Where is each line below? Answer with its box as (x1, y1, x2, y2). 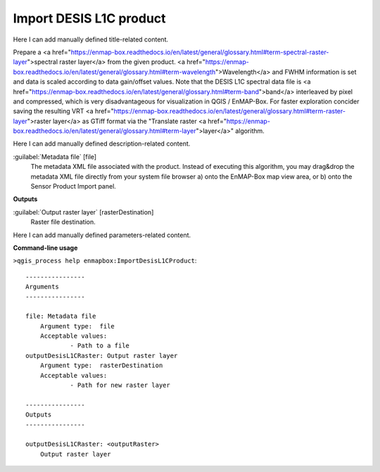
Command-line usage (13, 243, 78, 252)
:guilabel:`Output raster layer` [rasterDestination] (13, 208, 154, 216)
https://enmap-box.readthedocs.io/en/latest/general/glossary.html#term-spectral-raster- (70, 48, 329, 56)
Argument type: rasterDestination (39, 362, 163, 369)
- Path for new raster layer (70, 381, 170, 390)
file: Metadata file (25, 312, 96, 320)
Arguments (25, 283, 59, 291)
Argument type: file (39, 322, 115, 330)
